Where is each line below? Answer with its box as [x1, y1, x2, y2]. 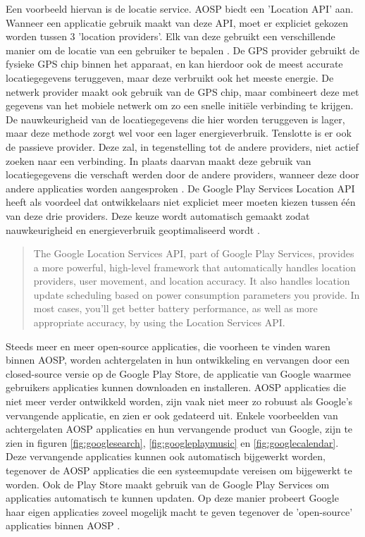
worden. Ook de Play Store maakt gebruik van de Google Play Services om [6, 476, 330, 491]
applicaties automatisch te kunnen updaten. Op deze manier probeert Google [6, 490, 339, 505]
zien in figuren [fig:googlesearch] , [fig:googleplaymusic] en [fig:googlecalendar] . [6, 435, 339, 450]
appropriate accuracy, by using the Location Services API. [33, 315, 285, 330]
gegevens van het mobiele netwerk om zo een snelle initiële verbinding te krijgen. [6, 98, 354, 113]
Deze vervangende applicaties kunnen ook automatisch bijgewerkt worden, [6, 449, 326, 464]
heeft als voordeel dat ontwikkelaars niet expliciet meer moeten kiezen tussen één [6, 195, 356, 209]
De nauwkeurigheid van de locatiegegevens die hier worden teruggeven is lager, [6, 111, 345, 126]
